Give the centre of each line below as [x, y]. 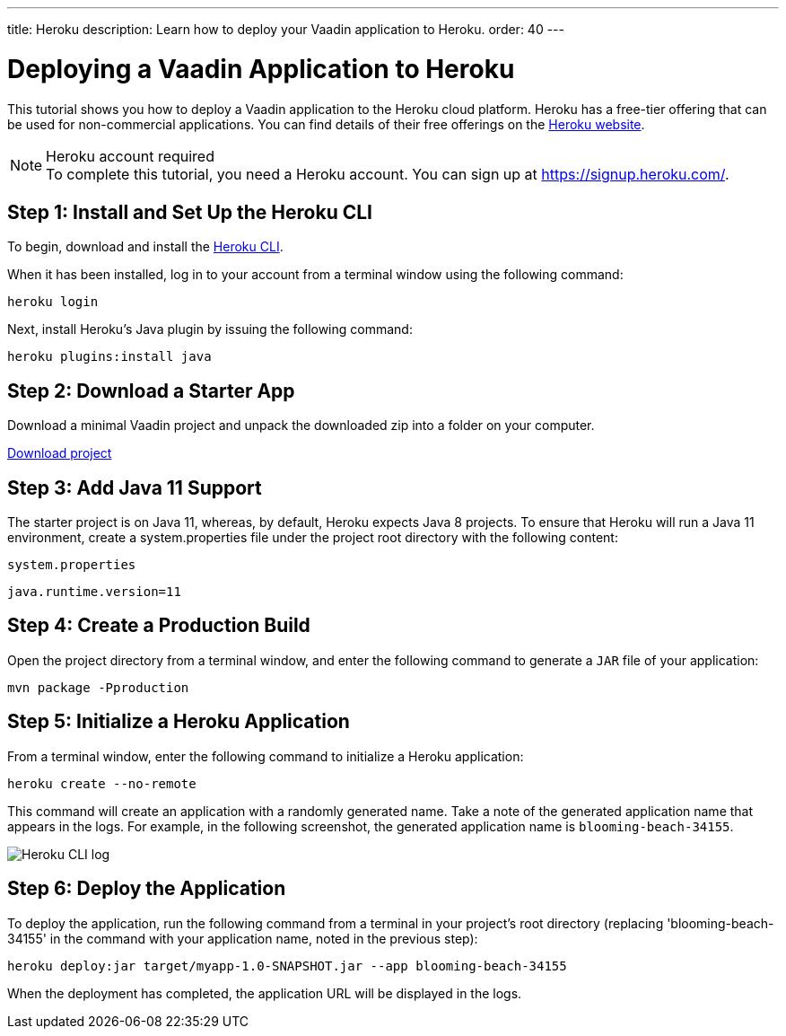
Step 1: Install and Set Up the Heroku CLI [190, 212]
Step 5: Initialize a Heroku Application [179, 722]
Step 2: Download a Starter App [151, 391]
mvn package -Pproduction [98, 687]
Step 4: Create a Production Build [159, 626]
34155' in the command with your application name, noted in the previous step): [243, 938]
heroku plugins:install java [109, 357]
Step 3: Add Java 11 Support [135, 487]
